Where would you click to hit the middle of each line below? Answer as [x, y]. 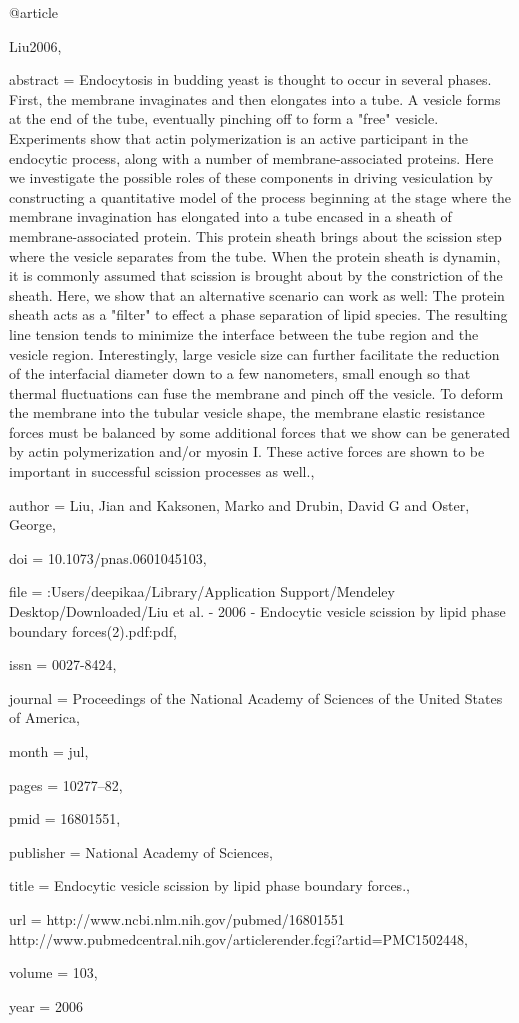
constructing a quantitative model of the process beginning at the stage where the [260, 196]
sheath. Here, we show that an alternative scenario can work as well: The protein [257, 294]
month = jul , [49, 751]
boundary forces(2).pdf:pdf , [93, 630]
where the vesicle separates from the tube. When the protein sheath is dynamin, [255, 255]
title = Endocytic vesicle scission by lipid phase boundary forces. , [209, 885]
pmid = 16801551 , [65, 818]
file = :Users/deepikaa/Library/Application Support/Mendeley [202, 591]
